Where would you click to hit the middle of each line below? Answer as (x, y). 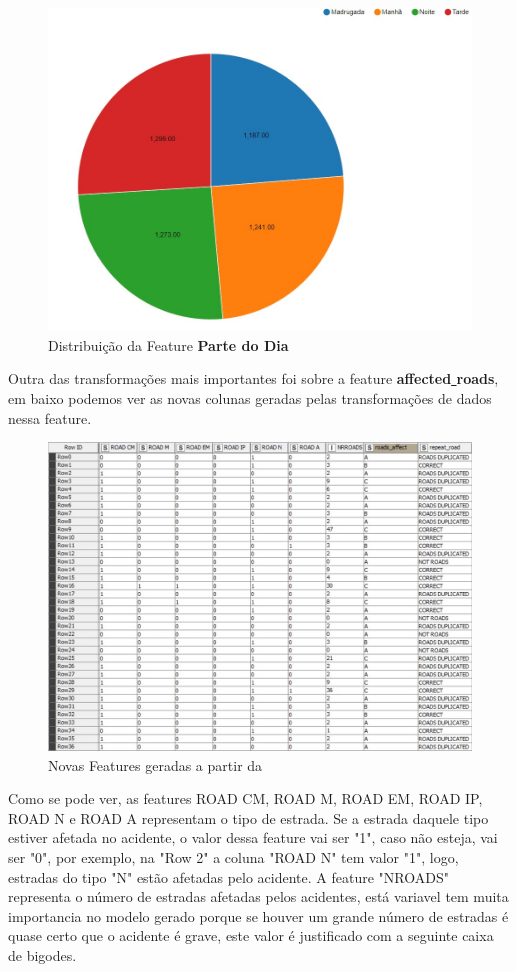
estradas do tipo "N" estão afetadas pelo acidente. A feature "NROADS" (228, 876)
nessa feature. (50, 417)
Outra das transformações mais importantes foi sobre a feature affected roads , (253, 378)
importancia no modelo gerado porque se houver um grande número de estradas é (258, 915)
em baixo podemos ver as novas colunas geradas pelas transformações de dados (250, 398)
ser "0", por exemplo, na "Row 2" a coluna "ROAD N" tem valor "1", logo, (233, 857)
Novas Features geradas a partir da (155, 764)
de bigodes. (42, 955)
